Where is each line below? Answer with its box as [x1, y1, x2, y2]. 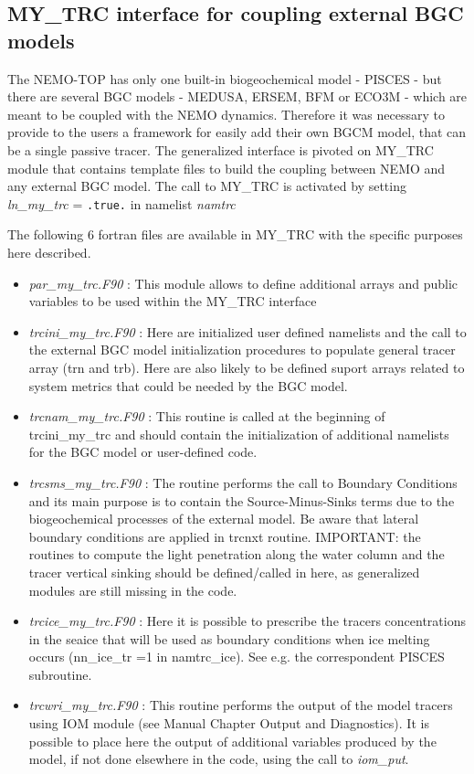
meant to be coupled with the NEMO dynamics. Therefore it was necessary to [7, 104, 445, 123]
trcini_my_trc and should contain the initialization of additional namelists [28, 424, 449, 443]
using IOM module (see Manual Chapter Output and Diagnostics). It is [28, 714, 429, 733]
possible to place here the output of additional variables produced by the [28, 731, 437, 750]
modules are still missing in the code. [28, 580, 237, 599]
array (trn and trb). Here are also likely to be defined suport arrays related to [28, 357, 465, 376]
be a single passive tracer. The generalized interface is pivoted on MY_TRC [7, 140, 434, 159]
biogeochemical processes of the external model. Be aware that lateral [28, 509, 419, 528]
